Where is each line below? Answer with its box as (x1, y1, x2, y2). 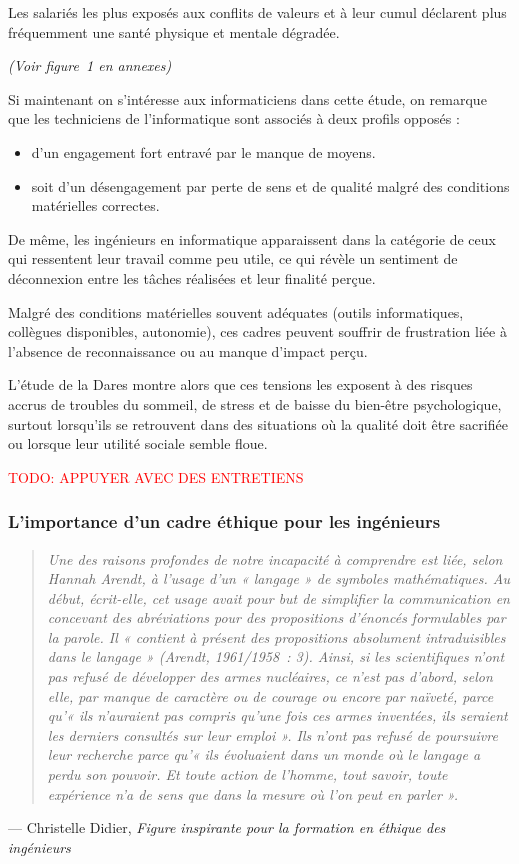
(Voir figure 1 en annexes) (8, 55, 172, 76)
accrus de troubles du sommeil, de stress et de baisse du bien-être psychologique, (8, 393, 502, 414)
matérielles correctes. (31, 195, 160, 216)
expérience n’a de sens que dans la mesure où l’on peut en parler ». (47, 783, 458, 804)
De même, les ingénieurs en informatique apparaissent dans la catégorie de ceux (8, 228, 496, 249)
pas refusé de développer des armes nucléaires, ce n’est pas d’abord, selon (47, 666, 493, 687)
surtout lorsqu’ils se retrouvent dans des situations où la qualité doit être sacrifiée (8, 413, 508, 434)
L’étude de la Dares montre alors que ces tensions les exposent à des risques (8, 374, 473, 395)
